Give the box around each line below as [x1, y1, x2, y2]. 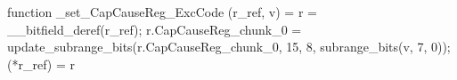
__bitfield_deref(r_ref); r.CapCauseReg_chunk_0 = [7, 20, 302, 38]
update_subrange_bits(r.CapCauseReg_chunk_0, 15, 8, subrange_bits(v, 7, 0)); [7, 37, 451, 56]
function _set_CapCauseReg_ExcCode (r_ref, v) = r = [7, 3, 317, 20]
